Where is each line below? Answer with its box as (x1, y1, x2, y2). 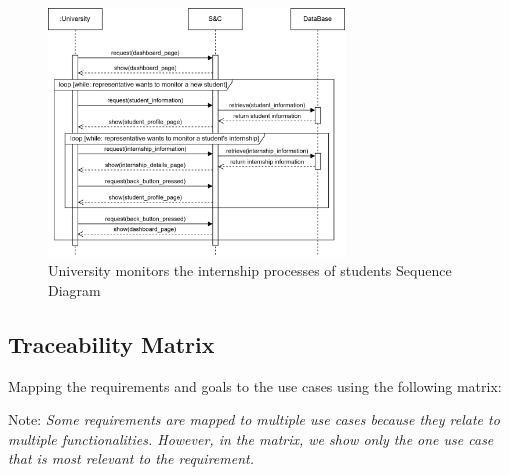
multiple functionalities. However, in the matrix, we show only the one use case (8, 428, 494, 449)
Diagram (48, 279, 101, 300)
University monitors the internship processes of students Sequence (48, 260, 452, 281)
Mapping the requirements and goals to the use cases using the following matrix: (8, 375, 502, 396)
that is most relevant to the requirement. (8, 448, 255, 469)
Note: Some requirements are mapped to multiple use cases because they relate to (8, 409, 500, 430)
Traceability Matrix (8, 328, 215, 359)
